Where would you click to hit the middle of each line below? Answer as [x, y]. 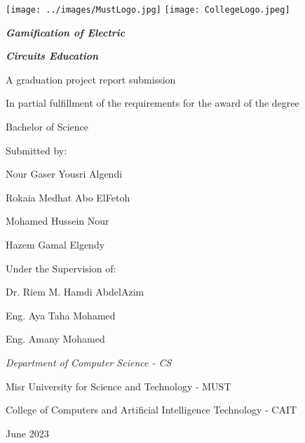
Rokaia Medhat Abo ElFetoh [68, 197]
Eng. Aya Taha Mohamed [61, 315]
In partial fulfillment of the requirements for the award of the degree [152, 103]
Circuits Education [52, 56]
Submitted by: [36, 150]
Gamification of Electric [66, 32]
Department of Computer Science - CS [89, 362]
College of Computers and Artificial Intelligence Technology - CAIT [151, 410]
